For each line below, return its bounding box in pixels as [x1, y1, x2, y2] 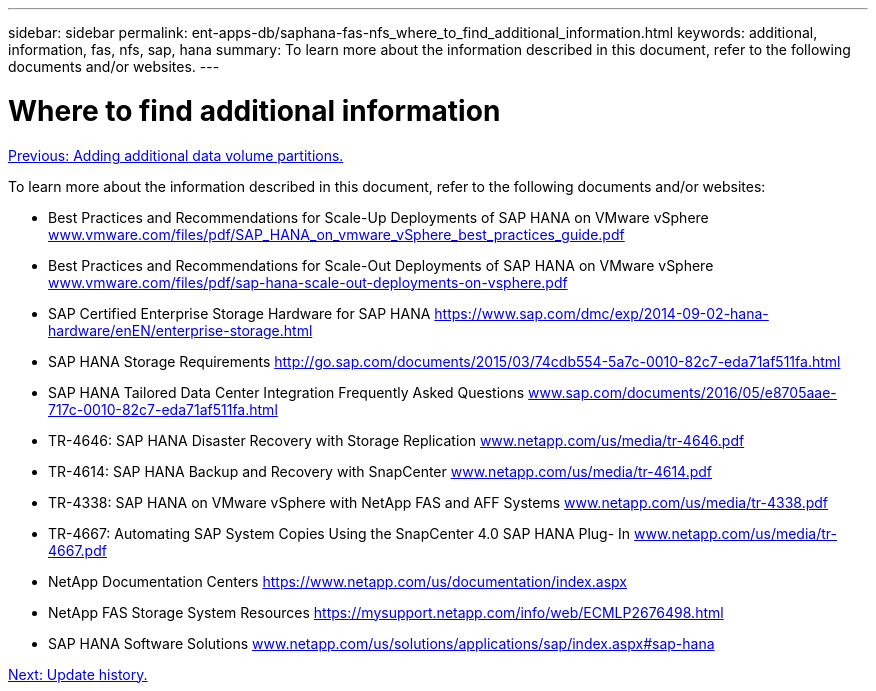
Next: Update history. [8, 665, 148, 683]
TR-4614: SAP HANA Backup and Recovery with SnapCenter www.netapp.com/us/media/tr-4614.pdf [48, 462, 713, 480]
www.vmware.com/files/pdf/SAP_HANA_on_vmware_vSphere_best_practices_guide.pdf [48, 225, 625, 243]
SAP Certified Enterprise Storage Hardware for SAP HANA [48, 304, 431, 322]
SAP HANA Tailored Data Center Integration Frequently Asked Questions [48, 383, 525, 401]
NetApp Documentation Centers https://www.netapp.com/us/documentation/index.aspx [48, 572, 627, 590]
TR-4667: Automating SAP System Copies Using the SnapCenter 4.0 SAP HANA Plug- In [48, 524, 631, 542]
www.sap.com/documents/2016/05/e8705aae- [528, 383, 837, 401]
